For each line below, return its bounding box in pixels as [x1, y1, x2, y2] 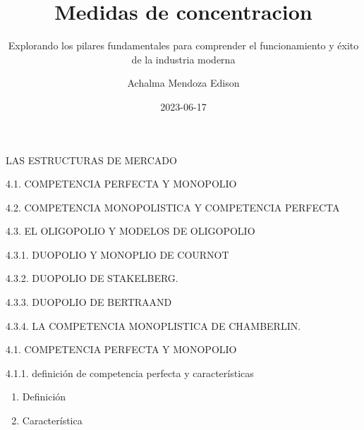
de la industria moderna [131, 51, 236, 66]
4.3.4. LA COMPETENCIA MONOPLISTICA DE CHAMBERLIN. [6, 318, 301, 333]
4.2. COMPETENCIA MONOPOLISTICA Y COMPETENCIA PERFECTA [6, 199, 340, 214]
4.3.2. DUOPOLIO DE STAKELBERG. [6, 271, 178, 285]
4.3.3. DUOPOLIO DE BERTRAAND [6, 295, 172, 309]
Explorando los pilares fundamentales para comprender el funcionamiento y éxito [8, 38, 359, 53]
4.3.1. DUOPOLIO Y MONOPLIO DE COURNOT [6, 247, 229, 262]
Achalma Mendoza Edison [127, 75, 240, 90]
